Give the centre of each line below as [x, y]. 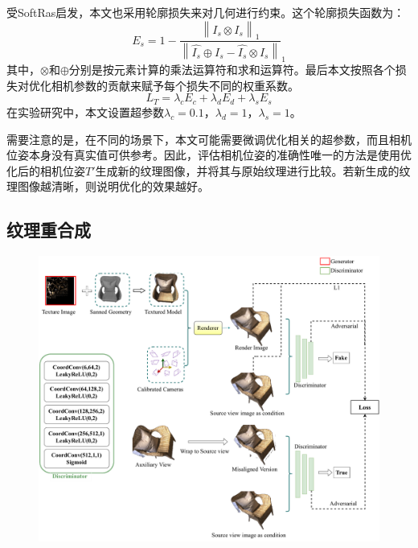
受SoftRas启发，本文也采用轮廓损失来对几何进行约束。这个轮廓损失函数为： [206, 12]
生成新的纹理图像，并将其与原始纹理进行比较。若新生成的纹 [253, 170]
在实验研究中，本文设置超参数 [85, 112]
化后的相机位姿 [46, 170]
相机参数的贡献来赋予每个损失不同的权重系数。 [175, 85]
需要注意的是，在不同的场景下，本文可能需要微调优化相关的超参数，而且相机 [209, 139]
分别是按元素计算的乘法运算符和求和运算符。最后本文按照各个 [232, 70]
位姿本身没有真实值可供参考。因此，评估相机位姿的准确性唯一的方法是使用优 [209, 155]
